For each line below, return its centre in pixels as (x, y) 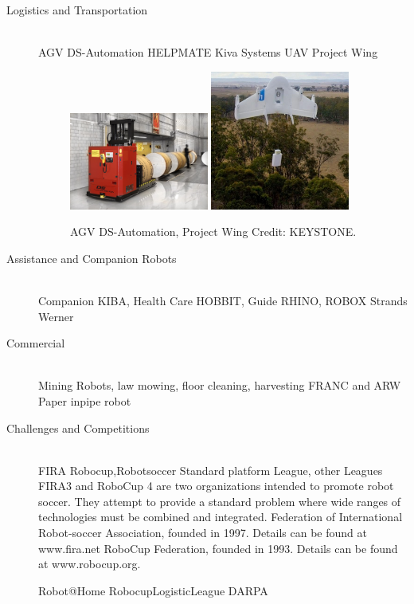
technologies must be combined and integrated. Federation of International (221, 517)
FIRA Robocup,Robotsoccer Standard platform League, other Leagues (211, 470)
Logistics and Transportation (77, 10)
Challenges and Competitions (78, 428)
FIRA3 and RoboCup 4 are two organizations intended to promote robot (216, 486)
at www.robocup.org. (90, 564)
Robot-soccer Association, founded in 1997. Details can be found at (203, 533)
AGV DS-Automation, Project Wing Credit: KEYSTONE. (213, 231)
